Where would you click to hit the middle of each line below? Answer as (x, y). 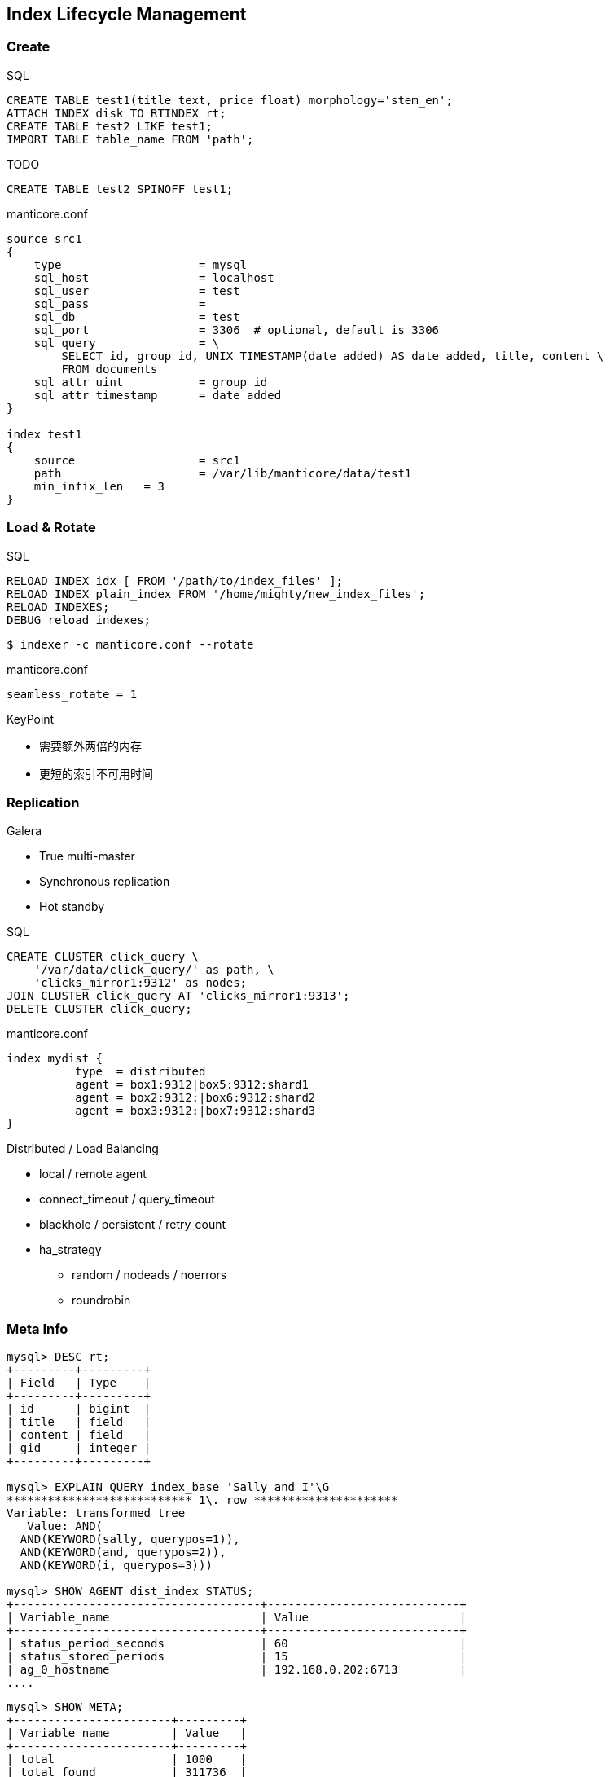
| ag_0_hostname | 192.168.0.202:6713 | (237, 1670)
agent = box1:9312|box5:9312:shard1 (192, 1085)
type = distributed (140, 1072)
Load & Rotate (51, 528)
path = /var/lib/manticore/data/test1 (223, 473)
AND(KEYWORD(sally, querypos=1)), (130, 1539)
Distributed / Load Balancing (83, 1149)
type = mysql (140, 264)
